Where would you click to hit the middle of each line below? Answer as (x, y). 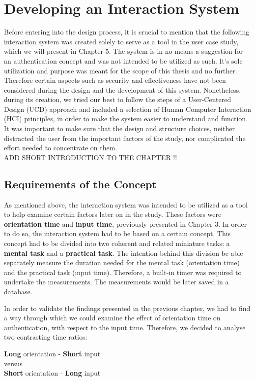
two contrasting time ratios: (46, 337)
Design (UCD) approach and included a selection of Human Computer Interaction (128, 109)
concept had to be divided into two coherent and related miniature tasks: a (117, 243)
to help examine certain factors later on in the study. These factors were (113, 214)
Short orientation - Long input (52, 373)
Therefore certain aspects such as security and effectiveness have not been (115, 80)
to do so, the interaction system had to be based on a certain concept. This (117, 233)
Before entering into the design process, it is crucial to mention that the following (127, 32)
